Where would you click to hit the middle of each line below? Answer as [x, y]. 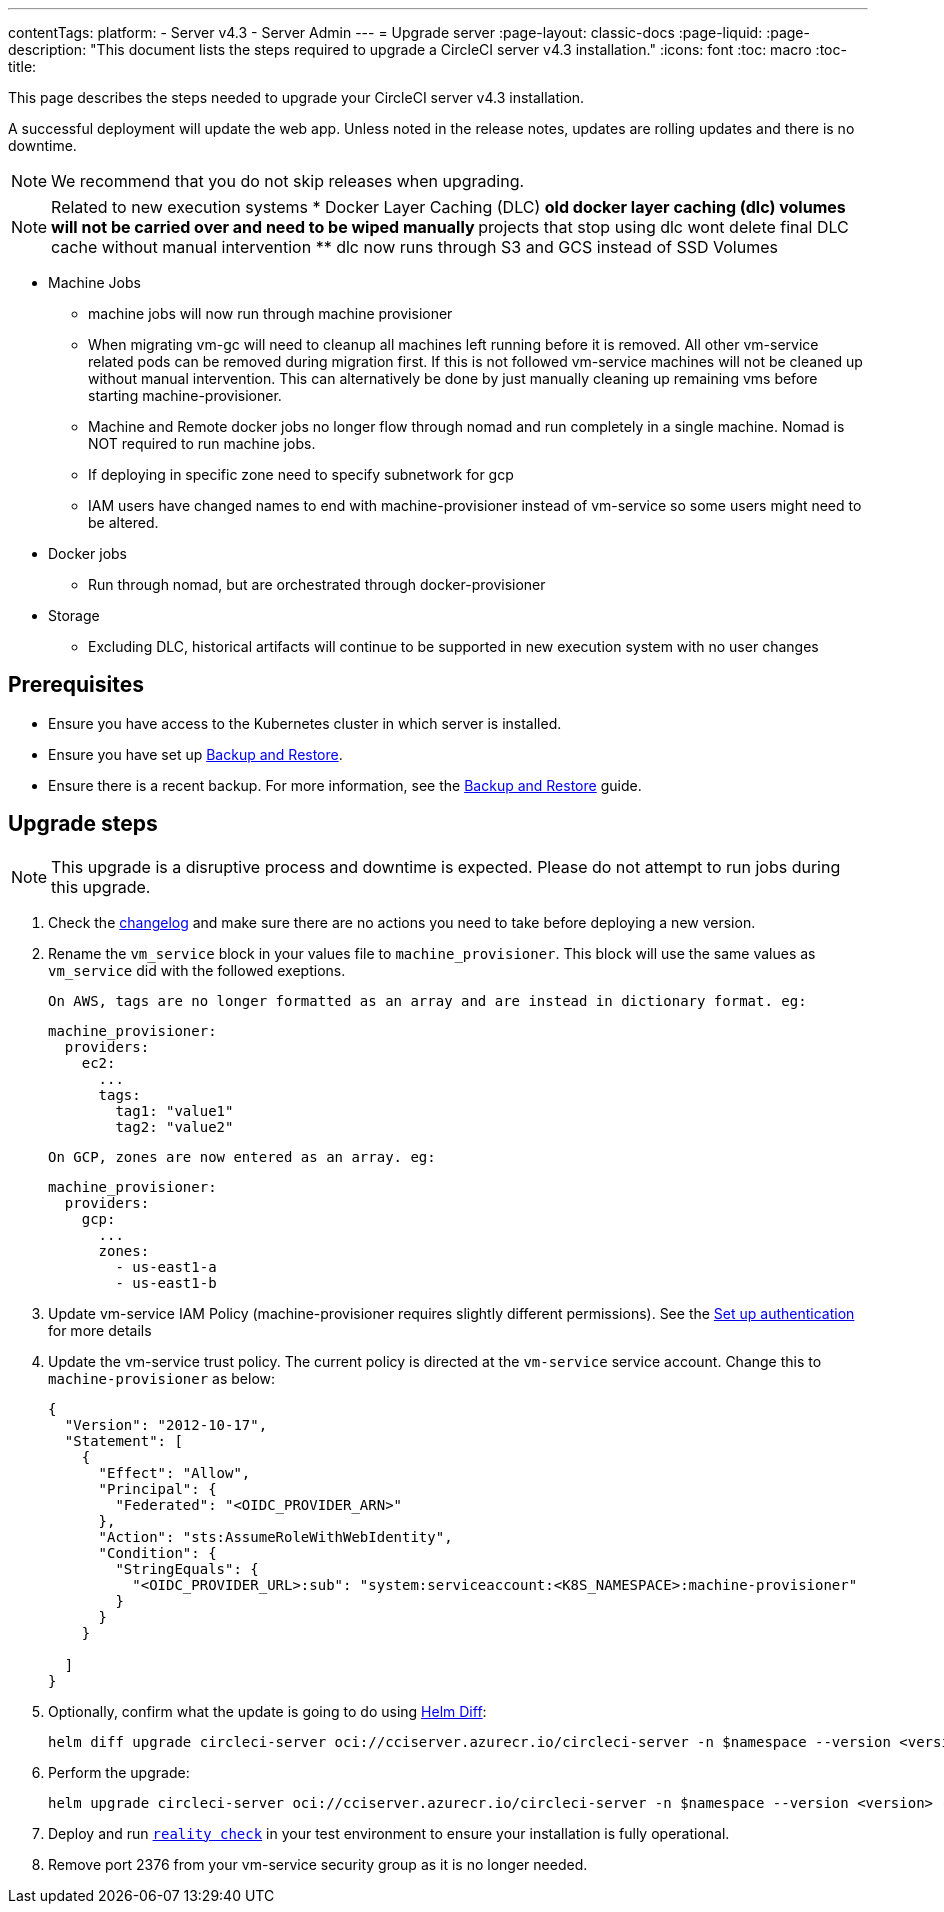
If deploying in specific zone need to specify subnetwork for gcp [301, 474]
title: [22, 66]
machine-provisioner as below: [162, 1378]
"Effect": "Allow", [174, 1472]
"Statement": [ [123, 1440]
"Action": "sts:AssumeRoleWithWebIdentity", [275, 1536]
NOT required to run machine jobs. [202, 443]
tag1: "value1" [174, 1110]
